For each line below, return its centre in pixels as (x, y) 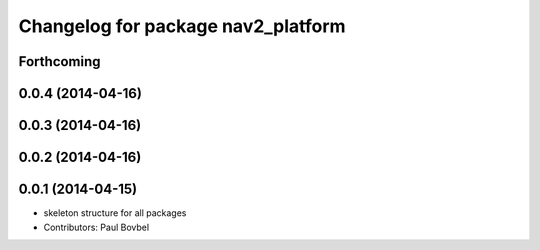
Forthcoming (59, 61)
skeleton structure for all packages (115, 213)
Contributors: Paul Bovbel (96, 227)
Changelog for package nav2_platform (182, 26)
